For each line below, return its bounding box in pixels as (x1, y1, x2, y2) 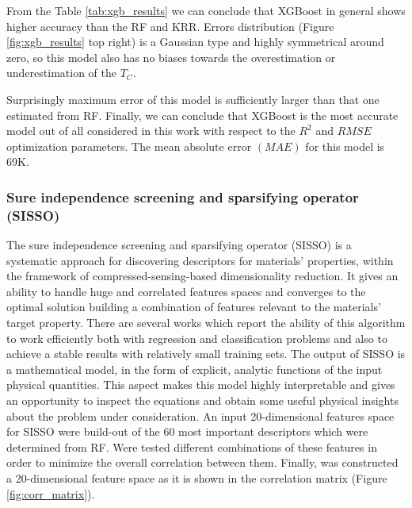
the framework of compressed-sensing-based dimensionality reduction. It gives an (6, 267, 399, 284)
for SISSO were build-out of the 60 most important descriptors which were (6, 423, 368, 440)
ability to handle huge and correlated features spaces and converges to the (6, 283, 366, 299)
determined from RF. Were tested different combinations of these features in (6, 438, 377, 455)
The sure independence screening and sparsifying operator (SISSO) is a (6, 237, 352, 253)
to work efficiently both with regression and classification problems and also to (6, 329, 387, 346)
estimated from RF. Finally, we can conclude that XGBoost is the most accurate (6, 106, 399, 123)
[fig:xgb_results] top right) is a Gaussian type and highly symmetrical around (6, 33, 384, 50)
